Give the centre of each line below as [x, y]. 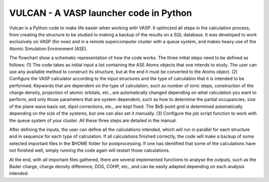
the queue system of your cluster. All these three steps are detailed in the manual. [93, 120]
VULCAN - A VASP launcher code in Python [101, 13]
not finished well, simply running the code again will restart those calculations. [90, 150]
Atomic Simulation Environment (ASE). [48, 48]
